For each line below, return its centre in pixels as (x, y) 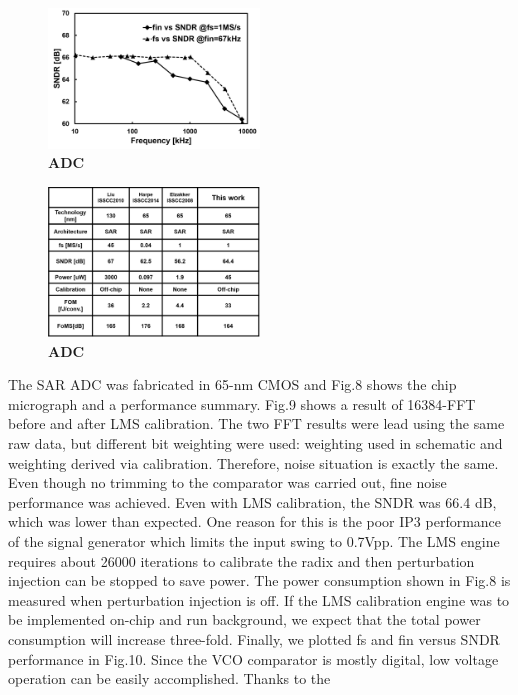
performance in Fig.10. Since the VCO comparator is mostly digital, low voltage (253, 658)
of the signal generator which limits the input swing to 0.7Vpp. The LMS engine (254, 541)
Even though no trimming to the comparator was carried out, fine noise (227, 482)
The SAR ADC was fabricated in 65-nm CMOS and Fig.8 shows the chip (232, 384)
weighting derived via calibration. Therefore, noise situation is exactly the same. (253, 462)
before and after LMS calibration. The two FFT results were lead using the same (256, 423)
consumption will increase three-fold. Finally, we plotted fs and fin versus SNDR (254, 638)
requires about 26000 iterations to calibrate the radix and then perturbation (241, 560)
